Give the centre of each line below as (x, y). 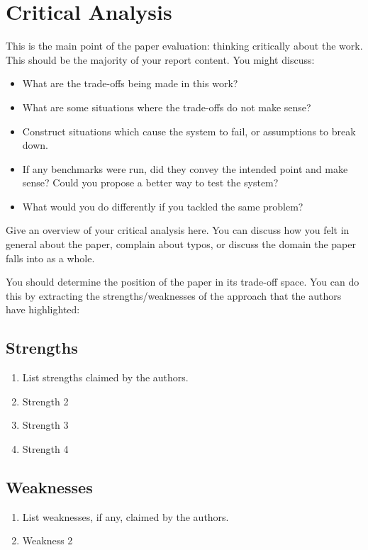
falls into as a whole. (50, 258)
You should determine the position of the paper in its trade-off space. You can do (183, 282)
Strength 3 (45, 425)
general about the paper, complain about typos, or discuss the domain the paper (181, 244)
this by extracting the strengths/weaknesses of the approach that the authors (174, 295)
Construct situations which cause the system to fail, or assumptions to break (189, 131)
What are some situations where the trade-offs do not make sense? (167, 107)
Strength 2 (45, 401)
